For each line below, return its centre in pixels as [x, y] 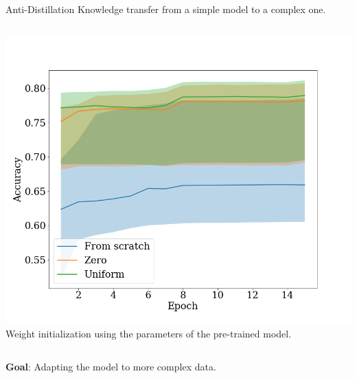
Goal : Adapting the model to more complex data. [111, 366]
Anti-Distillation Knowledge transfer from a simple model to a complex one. [166, 9]
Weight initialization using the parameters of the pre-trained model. [149, 334]
